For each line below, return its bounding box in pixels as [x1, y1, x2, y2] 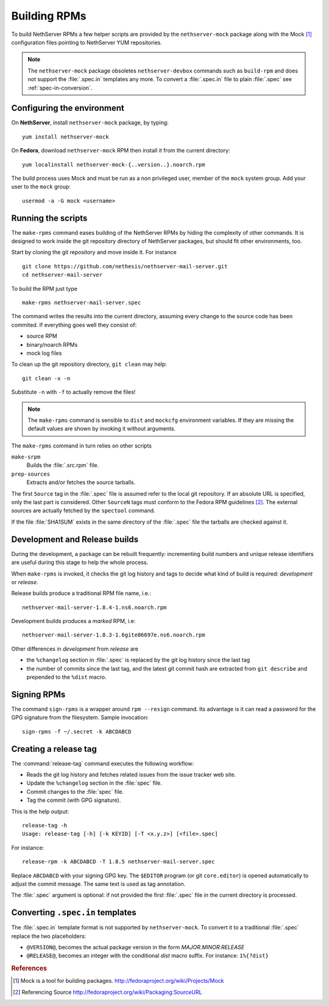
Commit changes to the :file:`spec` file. [26, 788, 124, 795]
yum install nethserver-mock [22, 133, 109, 140]
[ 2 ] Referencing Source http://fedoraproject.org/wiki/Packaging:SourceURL [13, 988, 202, 996]
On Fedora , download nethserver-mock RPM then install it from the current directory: [11, 147, 231, 154]
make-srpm [11, 454, 41, 460]
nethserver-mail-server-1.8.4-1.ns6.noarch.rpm [22, 604, 167, 611]
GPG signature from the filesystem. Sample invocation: [11, 714, 149, 721]
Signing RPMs [11, 689, 66, 699]
